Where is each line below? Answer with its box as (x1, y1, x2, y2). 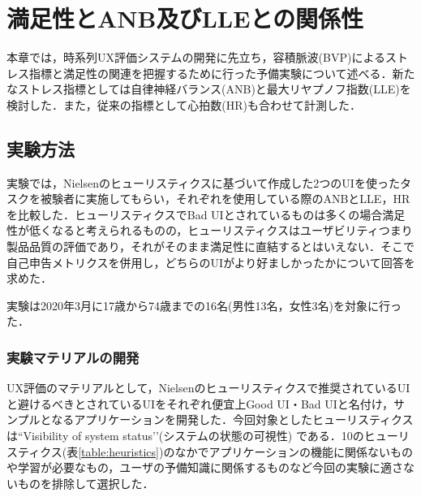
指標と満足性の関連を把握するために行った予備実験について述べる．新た (28, 64, 415, 81)
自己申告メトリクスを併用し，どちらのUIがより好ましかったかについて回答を (6, 253, 415, 270)
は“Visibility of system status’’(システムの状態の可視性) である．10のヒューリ (6, 427, 410, 444)
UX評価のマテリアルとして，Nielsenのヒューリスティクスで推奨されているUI (6, 379, 410, 396)
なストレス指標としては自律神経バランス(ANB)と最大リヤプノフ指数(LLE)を (6, 80, 411, 97)
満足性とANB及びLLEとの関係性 (6, 2, 364, 35)
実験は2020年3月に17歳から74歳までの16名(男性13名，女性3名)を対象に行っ (6, 296, 402, 313)
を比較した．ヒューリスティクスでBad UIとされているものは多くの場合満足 (6, 205, 406, 223)
